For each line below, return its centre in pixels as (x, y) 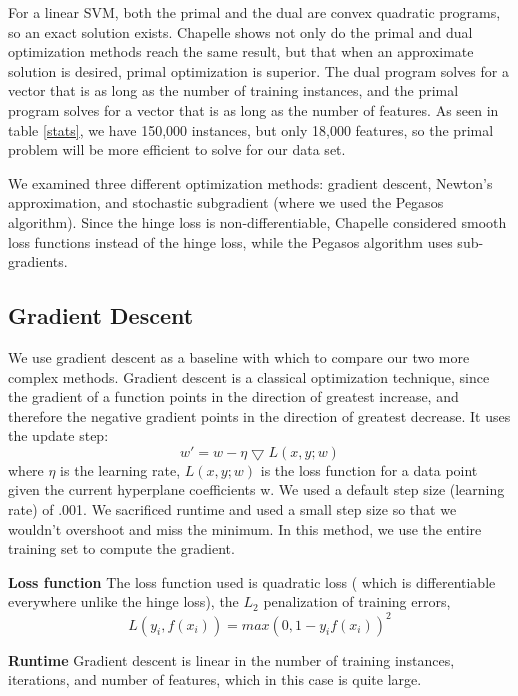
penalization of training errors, (357, 601)
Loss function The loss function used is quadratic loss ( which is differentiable (252, 581)
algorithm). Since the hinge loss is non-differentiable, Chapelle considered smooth (257, 221)
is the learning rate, (120, 469)
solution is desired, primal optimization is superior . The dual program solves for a (258, 70)
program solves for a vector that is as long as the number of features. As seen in (253, 109)
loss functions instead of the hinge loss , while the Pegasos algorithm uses (230, 241)
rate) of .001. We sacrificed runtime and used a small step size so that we (232, 509)
